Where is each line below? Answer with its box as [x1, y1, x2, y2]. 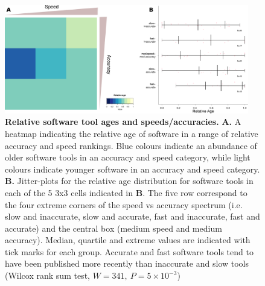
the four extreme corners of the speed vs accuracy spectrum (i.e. [5, 198, 243, 211]
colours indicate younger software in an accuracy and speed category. [5, 162, 260, 175]
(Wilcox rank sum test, [5, 269, 90, 282]
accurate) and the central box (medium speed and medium [5, 221, 222, 234]
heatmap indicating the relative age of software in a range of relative [5, 127, 258, 139]
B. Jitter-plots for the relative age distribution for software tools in [5, 174, 254, 187]
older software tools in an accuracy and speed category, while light [5, 151, 251, 164]
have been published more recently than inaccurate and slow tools [5, 257, 249, 270]
